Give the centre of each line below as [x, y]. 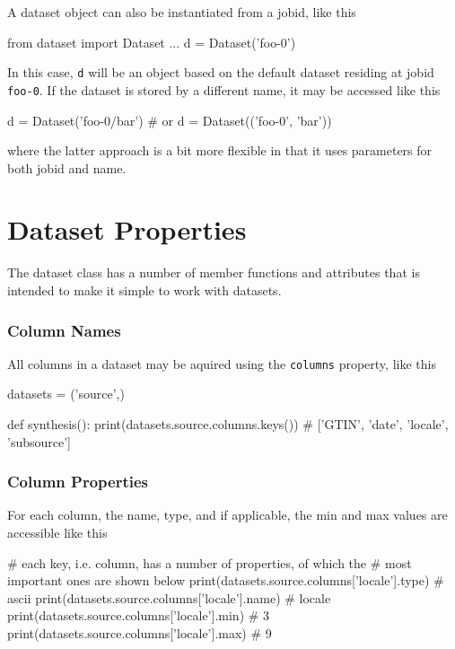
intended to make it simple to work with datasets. [144, 290]
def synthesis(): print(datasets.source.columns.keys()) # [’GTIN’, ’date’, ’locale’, [228, 424]
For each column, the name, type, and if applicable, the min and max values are [227, 515]
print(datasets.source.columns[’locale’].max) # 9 [140, 633]
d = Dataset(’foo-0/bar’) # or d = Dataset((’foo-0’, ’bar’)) [170, 120]
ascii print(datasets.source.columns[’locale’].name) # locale [169, 597]
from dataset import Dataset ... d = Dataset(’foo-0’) [152, 42]
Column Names [64, 330]
